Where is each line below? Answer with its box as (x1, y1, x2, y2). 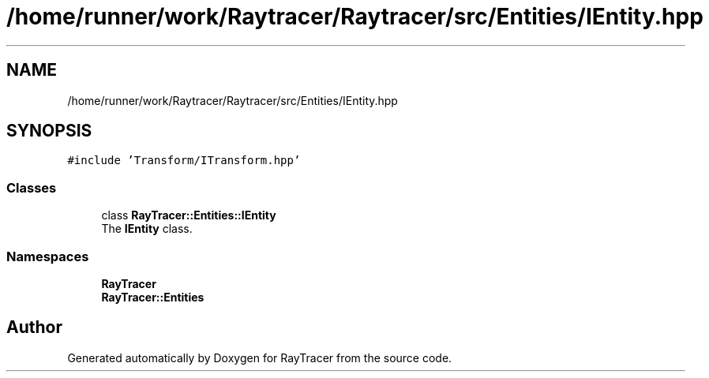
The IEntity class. (101, 222, 193, 236)
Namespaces (6, 248, 89, 264)
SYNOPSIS (6, 121, 92, 141)
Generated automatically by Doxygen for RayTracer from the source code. (67, 350, 452, 365)
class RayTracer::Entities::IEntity (101, 208, 276, 223)
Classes (6, 179, 57, 196)
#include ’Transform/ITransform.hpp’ (67, 154, 301, 167)
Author (6, 317, 62, 338)
